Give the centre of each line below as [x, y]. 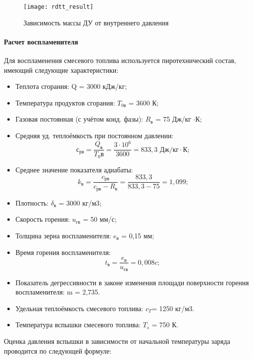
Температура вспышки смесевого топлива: [78, 325]
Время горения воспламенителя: [63, 252]
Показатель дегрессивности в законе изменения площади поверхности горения [132, 282]
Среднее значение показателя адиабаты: [74, 169]
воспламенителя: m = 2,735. [58, 292]
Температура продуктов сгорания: [65, 102]
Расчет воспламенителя [41, 41]
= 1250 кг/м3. [173, 308]
